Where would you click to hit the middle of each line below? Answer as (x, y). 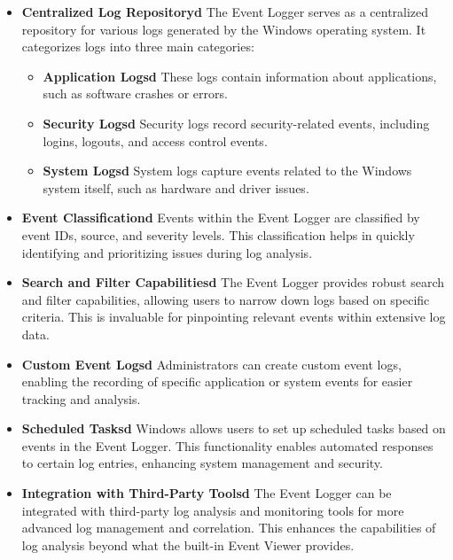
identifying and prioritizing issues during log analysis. (167, 252)
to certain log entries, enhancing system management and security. (202, 463)
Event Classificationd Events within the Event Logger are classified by (221, 218)
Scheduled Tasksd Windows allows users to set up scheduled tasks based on (234, 428)
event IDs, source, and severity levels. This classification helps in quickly (218, 234)
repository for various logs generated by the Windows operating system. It (224, 29)
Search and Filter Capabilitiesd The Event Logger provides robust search (233, 282)
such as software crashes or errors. (135, 93)
